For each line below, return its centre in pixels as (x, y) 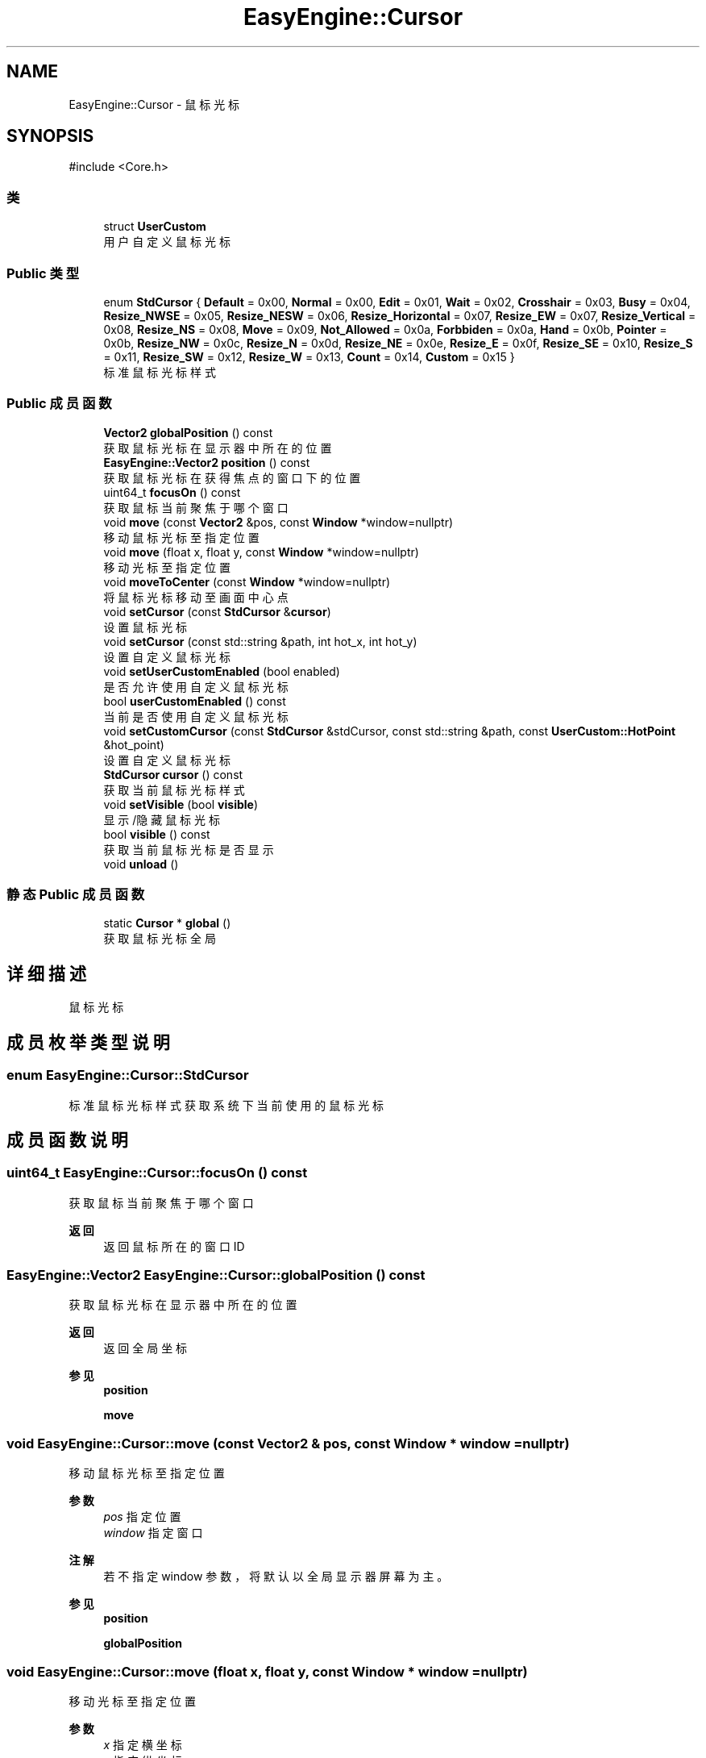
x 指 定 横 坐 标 (143, 1744)
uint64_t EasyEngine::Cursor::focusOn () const (157, 1173)
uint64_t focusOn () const (172, 492)
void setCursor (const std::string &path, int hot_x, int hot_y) (260, 641)
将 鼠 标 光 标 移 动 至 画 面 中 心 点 (196, 597)
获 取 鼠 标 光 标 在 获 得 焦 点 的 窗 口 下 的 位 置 (232, 477)
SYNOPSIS (50, 136)
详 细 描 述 (46, 973)
